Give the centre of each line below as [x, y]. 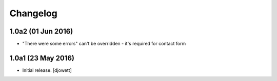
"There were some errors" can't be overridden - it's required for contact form [104, 44]
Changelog [33, 13]
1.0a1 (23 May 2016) [42, 58]
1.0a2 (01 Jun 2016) [41, 31]
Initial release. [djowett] [47, 70]
